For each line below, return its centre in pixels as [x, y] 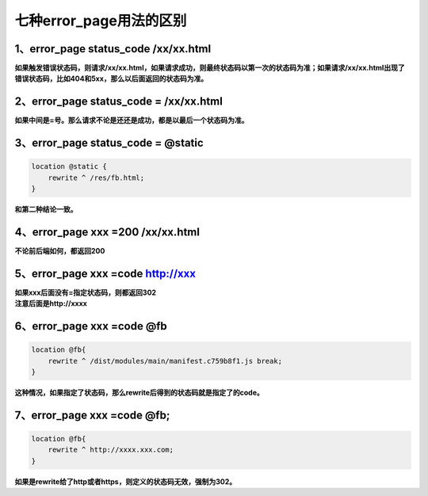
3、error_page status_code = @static [109, 143]
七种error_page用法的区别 [101, 21]
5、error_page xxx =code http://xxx [105, 273]
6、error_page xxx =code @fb [91, 326]
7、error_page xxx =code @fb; [92, 415]
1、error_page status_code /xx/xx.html [113, 49]
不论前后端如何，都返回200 [60, 251]
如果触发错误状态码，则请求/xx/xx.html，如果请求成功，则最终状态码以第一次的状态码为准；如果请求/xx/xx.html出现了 [210, 68]
